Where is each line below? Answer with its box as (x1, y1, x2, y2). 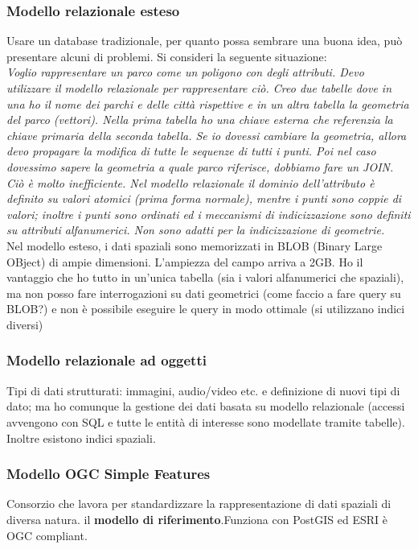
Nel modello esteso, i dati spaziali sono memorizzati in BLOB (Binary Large (6, 237, 383, 254)
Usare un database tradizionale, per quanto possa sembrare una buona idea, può (6, 32, 403, 49)
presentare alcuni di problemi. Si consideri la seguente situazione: (6, 47, 327, 64)
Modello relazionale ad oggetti (6, 350, 207, 370)
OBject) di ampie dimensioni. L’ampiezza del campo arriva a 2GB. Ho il (6, 253, 363, 270)
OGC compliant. (6, 526, 88, 543)
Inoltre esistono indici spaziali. (6, 429, 156, 446)
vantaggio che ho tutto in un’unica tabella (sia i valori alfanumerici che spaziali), (6, 269, 404, 286)
